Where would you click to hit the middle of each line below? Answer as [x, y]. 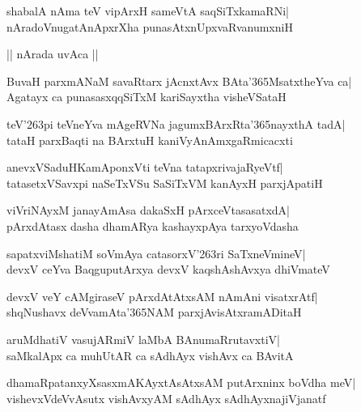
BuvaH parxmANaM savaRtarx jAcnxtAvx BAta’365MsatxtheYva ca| [179, 81]
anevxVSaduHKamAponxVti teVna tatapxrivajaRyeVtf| [145, 167]
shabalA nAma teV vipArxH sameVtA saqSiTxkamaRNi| [148, 11]
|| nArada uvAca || [53, 54]
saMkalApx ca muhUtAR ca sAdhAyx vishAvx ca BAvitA [150, 355]
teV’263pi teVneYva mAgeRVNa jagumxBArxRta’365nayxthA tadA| [176, 123]
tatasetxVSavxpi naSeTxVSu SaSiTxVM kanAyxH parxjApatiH [165, 183]
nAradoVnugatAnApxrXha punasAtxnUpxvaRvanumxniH [150, 26]
